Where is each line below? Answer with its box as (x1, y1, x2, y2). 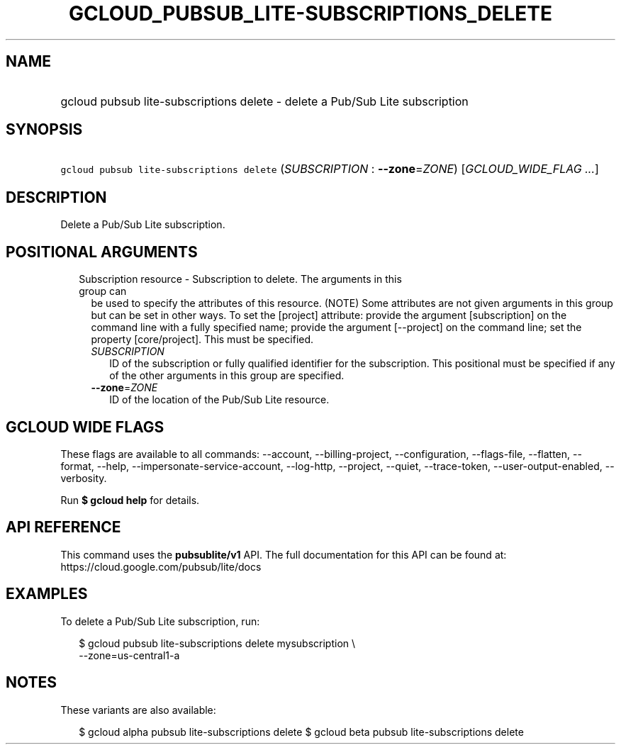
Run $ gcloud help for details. (60, 493, 200, 506)
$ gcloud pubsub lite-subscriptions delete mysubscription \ (79, 637, 356, 649)
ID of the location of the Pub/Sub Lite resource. (109, 393, 330, 406)
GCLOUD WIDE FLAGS (6, 418, 164, 436)
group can (79, 285, 127, 298)
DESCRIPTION (6, 188, 107, 206)
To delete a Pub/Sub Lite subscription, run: (60, 615, 260, 627)
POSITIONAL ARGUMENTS (6, 242, 198, 261)
